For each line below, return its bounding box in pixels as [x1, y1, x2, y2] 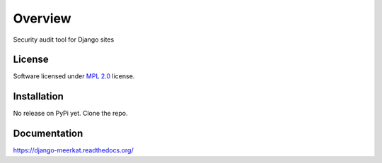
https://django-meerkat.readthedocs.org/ [13, 146, 134, 155]
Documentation [13, 128, 83, 140]
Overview [13, 11, 71, 26]
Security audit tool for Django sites [13, 35, 115, 44]
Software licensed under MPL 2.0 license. [13, 72, 135, 80]
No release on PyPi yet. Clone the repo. [13, 109, 128, 118]
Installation [13, 90, 64, 102]
